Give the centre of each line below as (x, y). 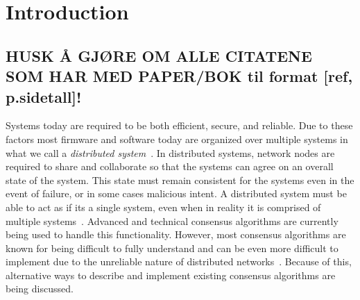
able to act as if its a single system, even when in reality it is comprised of (163, 207)
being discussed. (40, 289)
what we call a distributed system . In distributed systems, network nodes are (170, 152)
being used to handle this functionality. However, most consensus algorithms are (176, 234)
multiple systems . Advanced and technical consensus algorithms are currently (172, 220)
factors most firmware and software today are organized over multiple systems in (177, 139)
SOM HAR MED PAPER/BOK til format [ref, (179, 76)
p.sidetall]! (44, 96)
